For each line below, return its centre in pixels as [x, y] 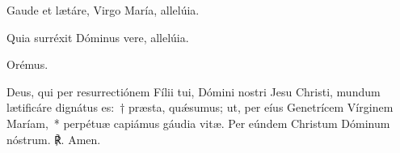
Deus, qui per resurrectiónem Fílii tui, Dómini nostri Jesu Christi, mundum [194, 91]
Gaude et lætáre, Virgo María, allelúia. [103, 10]
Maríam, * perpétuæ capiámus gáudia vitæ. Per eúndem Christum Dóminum [198, 123]
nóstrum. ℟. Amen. [54, 139]
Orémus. [27, 64]
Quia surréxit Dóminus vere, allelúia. [98, 37]
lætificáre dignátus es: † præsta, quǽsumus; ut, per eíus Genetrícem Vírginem [200, 107]
